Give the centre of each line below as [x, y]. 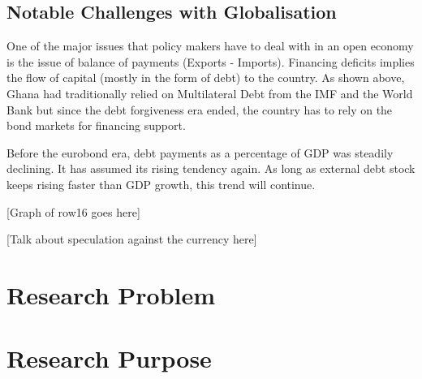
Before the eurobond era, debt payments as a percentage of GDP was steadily [200, 152]
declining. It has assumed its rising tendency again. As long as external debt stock [211, 168]
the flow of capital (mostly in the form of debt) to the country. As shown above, [206, 78]
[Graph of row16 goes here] [73, 211]
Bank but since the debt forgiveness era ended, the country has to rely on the [200, 109]
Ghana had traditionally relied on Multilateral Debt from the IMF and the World [210, 93]
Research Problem [111, 294]
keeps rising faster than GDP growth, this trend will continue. [161, 184]
